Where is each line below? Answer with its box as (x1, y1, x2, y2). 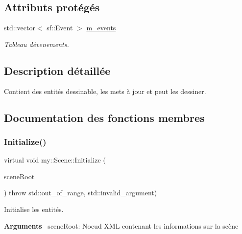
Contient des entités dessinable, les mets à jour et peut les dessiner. (4, 86, 206, 96)
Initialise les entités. (4, 204, 64, 214)
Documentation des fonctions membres (4, 110, 205, 125)
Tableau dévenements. (4, 39, 69, 49)
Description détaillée (4, 63, 111, 78)
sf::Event (47, 23, 73, 33)
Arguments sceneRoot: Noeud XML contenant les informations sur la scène (4, 220, 239, 231)
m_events (86, 23, 116, 33)
